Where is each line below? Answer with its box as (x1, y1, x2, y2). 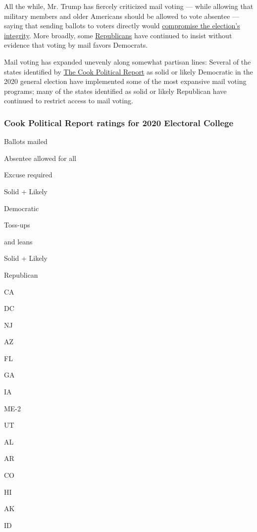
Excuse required (4, 169, 52, 180)
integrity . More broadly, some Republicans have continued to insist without (4, 30, 232, 40)
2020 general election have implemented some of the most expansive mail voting (4, 76, 247, 86)
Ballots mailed (4, 136, 48, 147)
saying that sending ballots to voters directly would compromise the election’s (4, 20, 240, 31)
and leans (4, 236, 33, 246)
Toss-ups (4, 220, 30, 230)
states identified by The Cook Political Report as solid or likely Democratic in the (4, 66, 253, 76)
